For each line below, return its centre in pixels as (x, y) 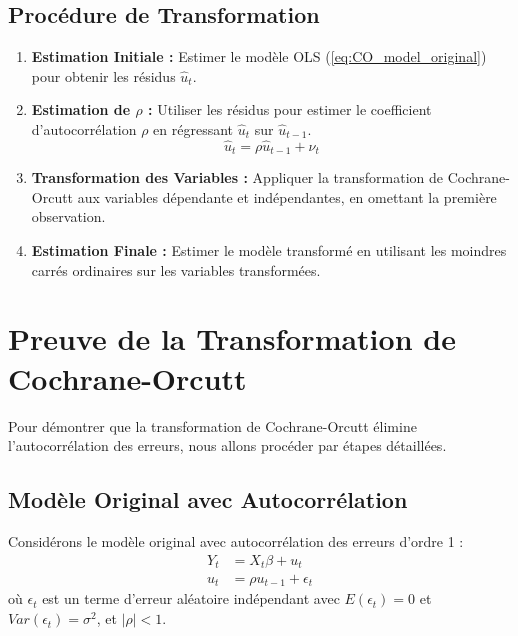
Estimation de (81, 109)
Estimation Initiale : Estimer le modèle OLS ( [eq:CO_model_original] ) (259, 56)
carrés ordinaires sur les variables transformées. (176, 269)
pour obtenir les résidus (103, 75)
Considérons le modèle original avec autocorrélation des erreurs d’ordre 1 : (236, 540)
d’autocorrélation (84, 128)
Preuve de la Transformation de (232, 338)
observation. (68, 216)
